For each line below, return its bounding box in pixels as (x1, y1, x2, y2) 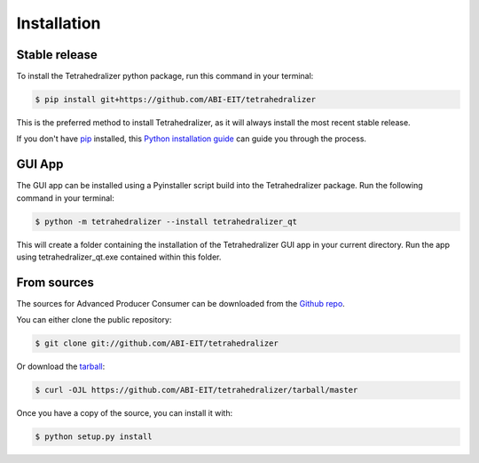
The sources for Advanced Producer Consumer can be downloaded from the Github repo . (16, 298, 345, 308)
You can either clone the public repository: (16, 315, 172, 325)
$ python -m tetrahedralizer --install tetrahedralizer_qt (35, 216, 297, 227)
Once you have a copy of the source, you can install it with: (16, 408, 233, 419)
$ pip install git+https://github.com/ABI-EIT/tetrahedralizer (35, 94, 317, 105)
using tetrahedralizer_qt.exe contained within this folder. (16, 251, 222, 262)
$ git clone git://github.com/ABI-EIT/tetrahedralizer (35, 339, 279, 348)
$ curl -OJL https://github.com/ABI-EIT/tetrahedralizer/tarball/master (35, 385, 358, 395)
